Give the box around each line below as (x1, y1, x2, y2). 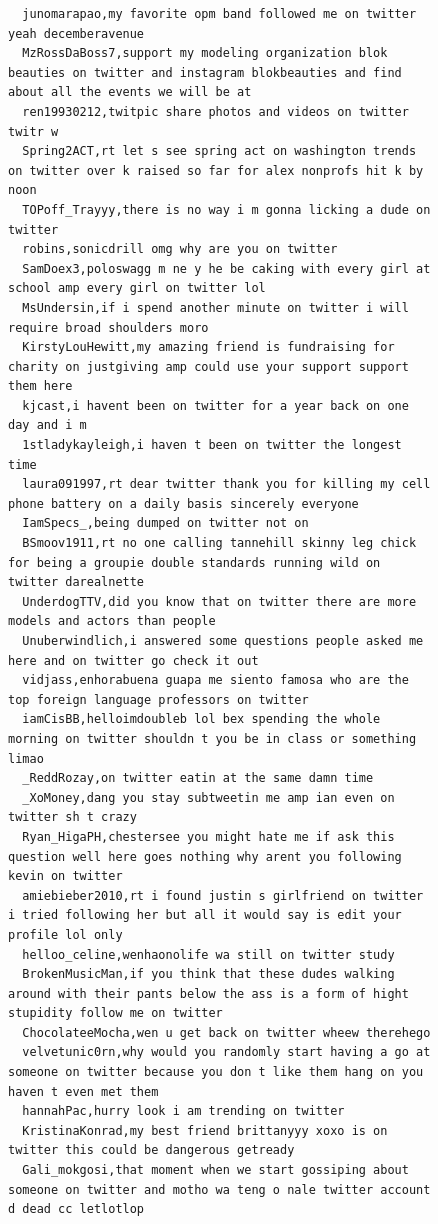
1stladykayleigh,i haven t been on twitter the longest (22, 438, 402, 453)
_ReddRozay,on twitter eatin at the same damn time (22, 771, 374, 786)
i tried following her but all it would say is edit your (8, 908, 402, 923)
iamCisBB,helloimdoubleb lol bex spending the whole (22, 712, 381, 727)
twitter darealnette (8, 575, 145, 590)
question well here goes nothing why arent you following (8, 849, 402, 864)
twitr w (8, 124, 59, 139)
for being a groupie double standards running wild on (8, 555, 381, 570)
